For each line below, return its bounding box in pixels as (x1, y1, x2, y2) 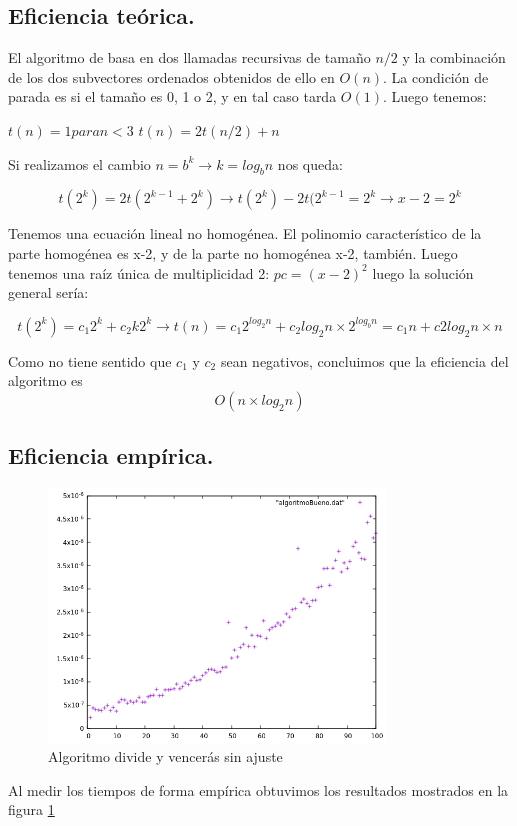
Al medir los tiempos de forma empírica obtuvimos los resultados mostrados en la (8, 779, 509, 800)
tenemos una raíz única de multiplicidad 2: (8, 262, 270, 283)
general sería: (8, 282, 89, 303)
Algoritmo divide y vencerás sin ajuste (48, 746, 283, 767)
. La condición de (383, 66, 489, 87)
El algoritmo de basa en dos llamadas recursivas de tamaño (8, 47, 371, 68)
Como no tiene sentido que (8, 350, 172, 371)
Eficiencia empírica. (8, 440, 214, 471)
